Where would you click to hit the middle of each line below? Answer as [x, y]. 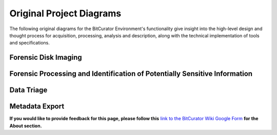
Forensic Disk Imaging [46, 58]
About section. [26, 126]
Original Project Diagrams [65, 13]
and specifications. [29, 43]
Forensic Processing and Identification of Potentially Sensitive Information [131, 74]
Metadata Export [37, 107]
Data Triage [28, 90]
